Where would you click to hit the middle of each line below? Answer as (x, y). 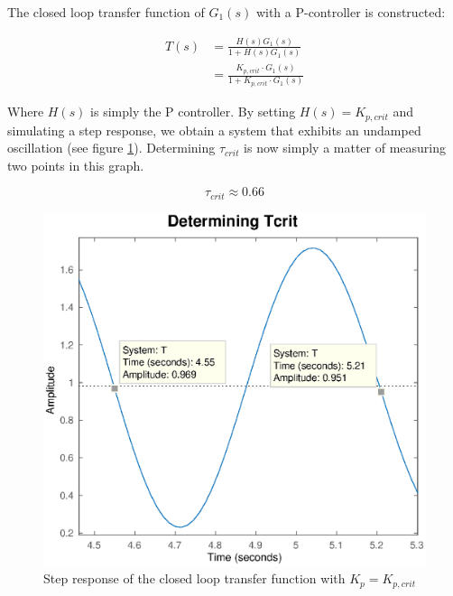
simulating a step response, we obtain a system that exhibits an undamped (214, 130)
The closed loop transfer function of (106, 12)
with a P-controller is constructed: (351, 12)
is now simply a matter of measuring (345, 148)
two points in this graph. (76, 165)
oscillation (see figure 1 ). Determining (111, 148)
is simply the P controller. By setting (193, 112)
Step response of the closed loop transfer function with (194, 578)
